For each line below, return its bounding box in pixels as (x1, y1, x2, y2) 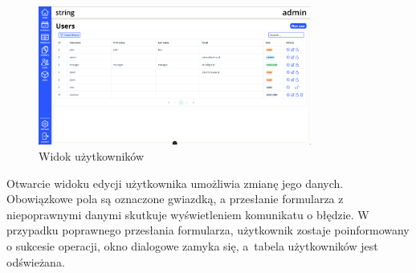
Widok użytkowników (39, 148, 145, 164)
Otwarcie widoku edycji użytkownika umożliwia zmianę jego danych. (6, 174, 344, 191)
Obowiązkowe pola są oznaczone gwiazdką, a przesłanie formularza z (6, 190, 344, 207)
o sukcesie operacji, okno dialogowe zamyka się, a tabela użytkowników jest (6, 237, 378, 254)
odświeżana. (6, 253, 65, 270)
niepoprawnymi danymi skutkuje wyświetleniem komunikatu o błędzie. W (6, 206, 369, 222)
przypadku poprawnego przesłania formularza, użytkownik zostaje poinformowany (6, 222, 410, 238)
